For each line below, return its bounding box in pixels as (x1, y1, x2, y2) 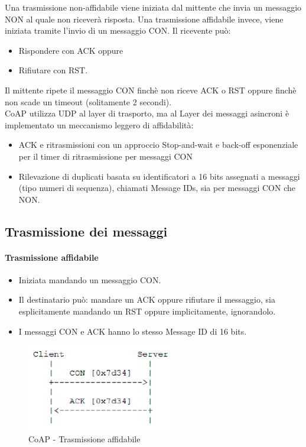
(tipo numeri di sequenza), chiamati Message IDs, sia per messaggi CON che (18, 182, 295, 194)
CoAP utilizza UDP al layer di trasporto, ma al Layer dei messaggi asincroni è (5, 107, 289, 119)
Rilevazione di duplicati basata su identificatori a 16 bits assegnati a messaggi (18, 170, 300, 182)
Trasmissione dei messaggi (5, 222, 168, 240)
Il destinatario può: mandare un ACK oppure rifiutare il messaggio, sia (18, 293, 275, 306)
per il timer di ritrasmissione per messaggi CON (18, 150, 193, 162)
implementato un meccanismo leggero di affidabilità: (5, 118, 194, 131)
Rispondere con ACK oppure (18, 44, 123, 56)
